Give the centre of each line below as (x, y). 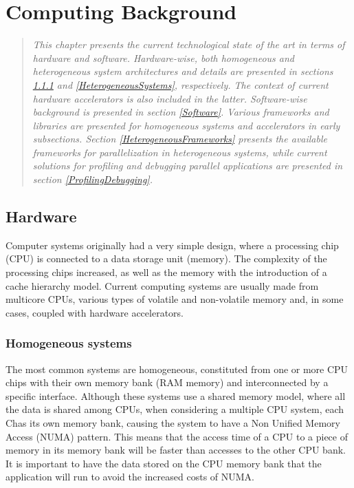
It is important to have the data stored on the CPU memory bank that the (164, 463)
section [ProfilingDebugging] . (92, 179)
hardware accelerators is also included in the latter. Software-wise (170, 98)
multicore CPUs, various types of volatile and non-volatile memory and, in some (175, 299)
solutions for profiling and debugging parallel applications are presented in (188, 166)
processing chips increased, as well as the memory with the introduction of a (166, 272)
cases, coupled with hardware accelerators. (95, 312)
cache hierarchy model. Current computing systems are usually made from (162, 285)
